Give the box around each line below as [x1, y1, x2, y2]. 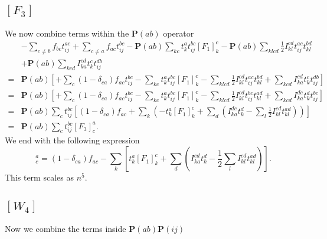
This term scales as [5, 171, 74, 184]
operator [163, 27, 194, 39]
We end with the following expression [5, 134, 140, 146]
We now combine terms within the [5, 27, 129, 39]
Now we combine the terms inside [5, 222, 126, 235]
